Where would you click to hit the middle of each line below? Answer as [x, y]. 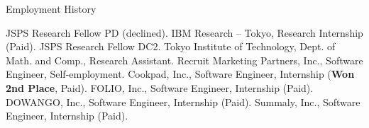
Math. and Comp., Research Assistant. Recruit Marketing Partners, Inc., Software [184, 60]
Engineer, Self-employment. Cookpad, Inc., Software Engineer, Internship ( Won [180, 74]
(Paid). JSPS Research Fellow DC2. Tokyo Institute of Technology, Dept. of [171, 46]
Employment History [51, 8]
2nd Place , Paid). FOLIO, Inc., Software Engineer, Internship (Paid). [160, 87]
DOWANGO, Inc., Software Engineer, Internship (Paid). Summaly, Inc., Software [183, 101]
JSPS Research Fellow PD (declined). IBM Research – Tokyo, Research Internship [184, 32]
